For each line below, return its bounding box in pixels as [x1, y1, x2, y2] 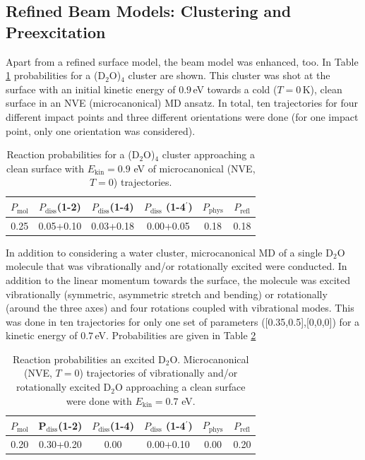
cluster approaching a [162, 147, 256, 162]
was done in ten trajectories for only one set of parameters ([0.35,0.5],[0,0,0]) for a [6, 314, 360, 329]
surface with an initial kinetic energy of [6, 81, 176, 96]
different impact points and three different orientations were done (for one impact [6, 109, 359, 124]
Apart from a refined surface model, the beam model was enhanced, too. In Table [6, 54, 359, 69]
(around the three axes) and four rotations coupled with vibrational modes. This [6, 300, 354, 315]
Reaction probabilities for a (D [6, 147, 140, 162]
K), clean [302, 81, 342, 96]
